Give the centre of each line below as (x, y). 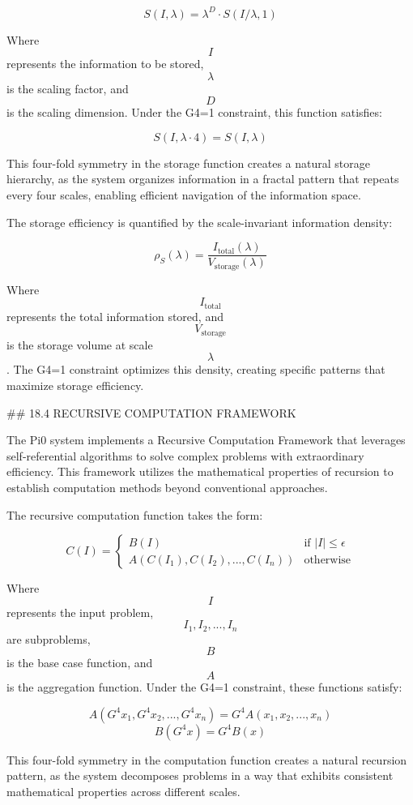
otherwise (328, 560)
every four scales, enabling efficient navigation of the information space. (184, 195)
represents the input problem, (80, 612)
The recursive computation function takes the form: (135, 514)
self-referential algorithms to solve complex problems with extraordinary (185, 455)
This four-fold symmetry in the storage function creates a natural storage (189, 163)
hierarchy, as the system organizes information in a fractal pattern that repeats (203, 179)
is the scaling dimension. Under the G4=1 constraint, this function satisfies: (194, 112)
